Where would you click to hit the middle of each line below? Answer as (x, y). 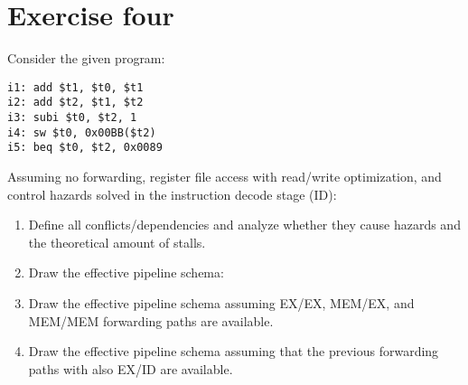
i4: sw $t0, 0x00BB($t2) (82, 132)
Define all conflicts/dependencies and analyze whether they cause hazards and (244, 225)
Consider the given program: (86, 58)
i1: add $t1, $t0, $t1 (75, 87)
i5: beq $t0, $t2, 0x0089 (85, 148)
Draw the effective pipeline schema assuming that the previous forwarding (234, 351)
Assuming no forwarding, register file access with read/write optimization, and (225, 176)
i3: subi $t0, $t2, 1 (72, 118)
